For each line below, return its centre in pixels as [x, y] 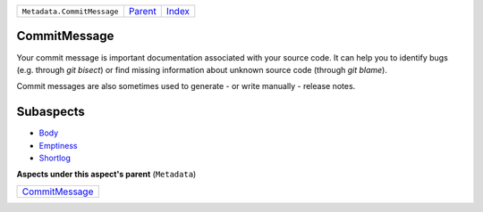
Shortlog [55, 158]
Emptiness [58, 145]
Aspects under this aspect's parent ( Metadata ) [106, 175]
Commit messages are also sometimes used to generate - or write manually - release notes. [186, 86]
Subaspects [51, 112]
